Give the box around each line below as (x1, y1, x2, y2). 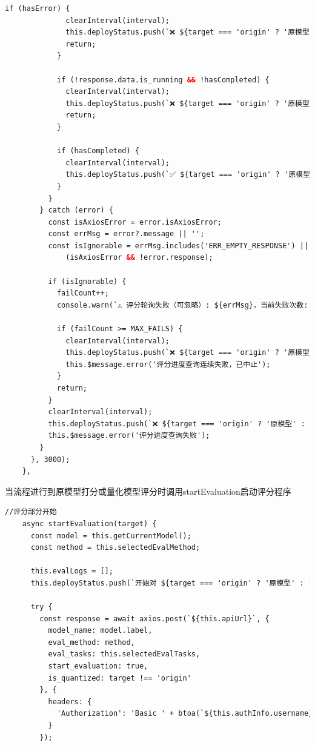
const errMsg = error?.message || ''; (48, 229, 205, 239)
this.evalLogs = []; (30, 567, 113, 576)
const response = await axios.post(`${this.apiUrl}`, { (39, 614, 270, 623)
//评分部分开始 (5, 507, 57, 517)
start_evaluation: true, (48, 662, 148, 671)
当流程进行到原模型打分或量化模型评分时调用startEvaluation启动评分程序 (5, 484, 291, 497)
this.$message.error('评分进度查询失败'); (48, 431, 210, 440)
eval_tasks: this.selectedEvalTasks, (48, 650, 201, 659)
